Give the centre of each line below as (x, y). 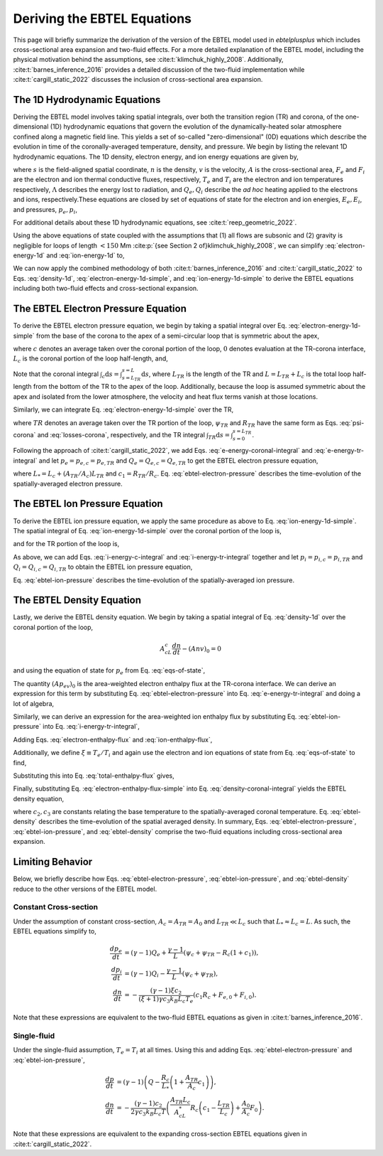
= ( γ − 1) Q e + (145, 953)
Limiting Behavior (53, 862)
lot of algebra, (34, 703)
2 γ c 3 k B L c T (149, 1113)
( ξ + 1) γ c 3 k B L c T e (166, 1000)
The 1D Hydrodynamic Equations (87, 100)
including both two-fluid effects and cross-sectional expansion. (106, 289)
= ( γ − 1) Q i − (145, 974)
